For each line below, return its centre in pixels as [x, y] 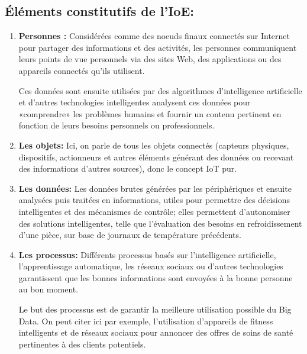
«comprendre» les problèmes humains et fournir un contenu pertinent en [150, 113]
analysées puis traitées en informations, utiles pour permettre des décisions [154, 200]
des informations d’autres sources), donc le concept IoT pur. [128, 168]
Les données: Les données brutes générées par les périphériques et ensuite [155, 188]
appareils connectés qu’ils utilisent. [82, 70]
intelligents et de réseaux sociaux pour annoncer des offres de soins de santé [156, 332]
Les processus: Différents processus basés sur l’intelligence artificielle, [147, 254]
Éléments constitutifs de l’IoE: [99, 11]
